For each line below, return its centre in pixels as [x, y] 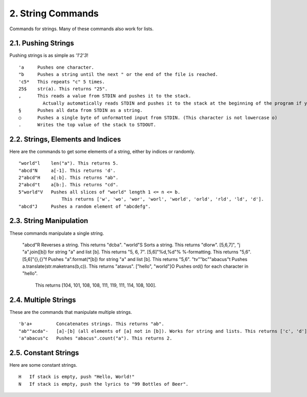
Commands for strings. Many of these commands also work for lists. [81, 29]
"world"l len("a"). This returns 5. [69, 163]
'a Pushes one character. [57, 67]
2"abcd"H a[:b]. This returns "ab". [69, 178]
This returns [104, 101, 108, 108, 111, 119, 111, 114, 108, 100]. [96, 285]
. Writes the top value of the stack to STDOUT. [87, 125]
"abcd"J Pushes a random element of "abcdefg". [85, 206]
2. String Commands [54, 13]
